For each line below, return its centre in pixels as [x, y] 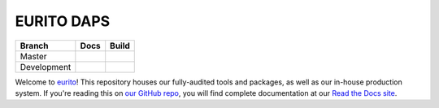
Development [46, 67]
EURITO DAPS [63, 21]
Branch [34, 45]
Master [34, 56]
